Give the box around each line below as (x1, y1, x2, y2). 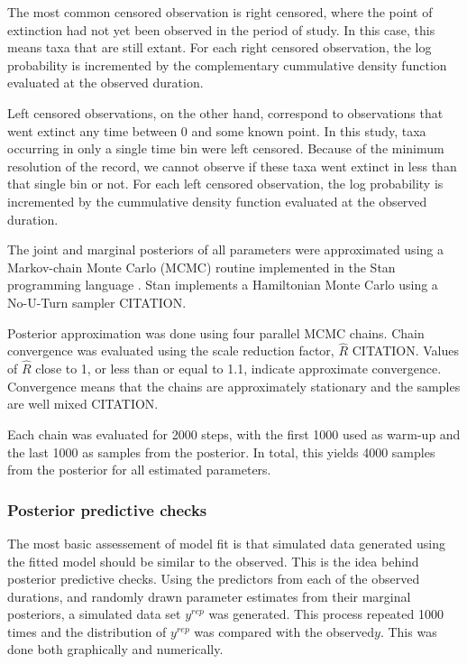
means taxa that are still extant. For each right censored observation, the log (7, 38, 432, 57)
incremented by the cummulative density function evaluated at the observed (7, 191, 427, 210)
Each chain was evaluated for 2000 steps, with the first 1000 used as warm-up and (7, 424, 461, 443)
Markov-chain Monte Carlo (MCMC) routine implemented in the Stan (7, 257, 396, 276)
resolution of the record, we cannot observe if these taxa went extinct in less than (7, 156, 457, 175)
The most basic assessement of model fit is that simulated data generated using (7, 533, 445, 552)
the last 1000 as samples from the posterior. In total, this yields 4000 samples (7, 442, 435, 461)
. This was (380, 622, 437, 641)
